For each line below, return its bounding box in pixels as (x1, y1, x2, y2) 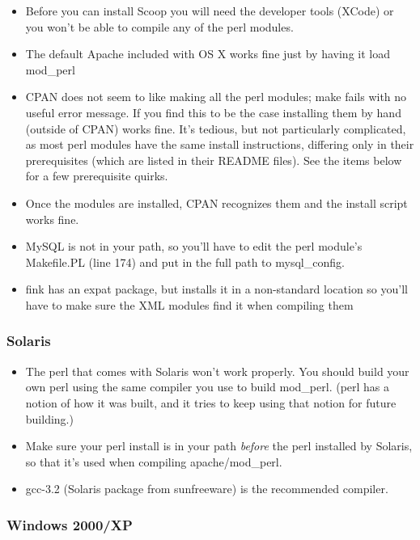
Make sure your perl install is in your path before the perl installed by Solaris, (25, 437, 413, 454)
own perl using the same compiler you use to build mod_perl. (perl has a (25, 378, 390, 395)
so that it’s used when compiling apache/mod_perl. (25, 453, 282, 470)
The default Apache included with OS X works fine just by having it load (25, 45, 390, 62)
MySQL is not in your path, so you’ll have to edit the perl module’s (25, 238, 363, 255)
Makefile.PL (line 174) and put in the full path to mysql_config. (25, 253, 345, 270)
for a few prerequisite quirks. (25, 167, 168, 184)
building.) (25, 410, 74, 427)
